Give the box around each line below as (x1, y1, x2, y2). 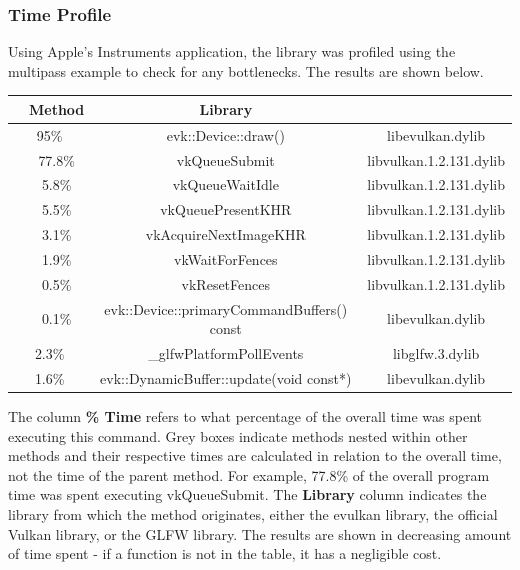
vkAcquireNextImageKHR (145, 224, 306, 245)
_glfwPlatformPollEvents (148, 343, 304, 364)
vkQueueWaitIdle (172, 174, 279, 195)
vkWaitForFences (174, 248, 278, 269)
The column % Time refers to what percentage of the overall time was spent (8, 406, 483, 427)
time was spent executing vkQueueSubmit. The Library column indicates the (8, 484, 487, 505)
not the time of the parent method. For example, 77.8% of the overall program (8, 464, 490, 485)
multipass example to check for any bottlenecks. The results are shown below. (8, 60, 484, 81)
